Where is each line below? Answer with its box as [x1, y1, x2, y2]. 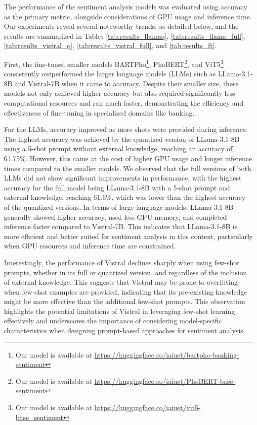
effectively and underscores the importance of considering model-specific [4, 315, 222, 326]
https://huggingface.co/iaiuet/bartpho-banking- [94, 349, 239, 360]
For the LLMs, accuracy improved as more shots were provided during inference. [4, 124, 248, 134]
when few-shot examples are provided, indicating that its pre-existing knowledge [4, 286, 247, 297]
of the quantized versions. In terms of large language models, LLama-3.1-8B [4, 201, 234, 212]
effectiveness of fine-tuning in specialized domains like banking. [4, 107, 195, 118]
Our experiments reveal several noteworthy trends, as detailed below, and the [4, 21, 239, 31]
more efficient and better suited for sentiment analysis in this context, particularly [4, 231, 253, 241]
